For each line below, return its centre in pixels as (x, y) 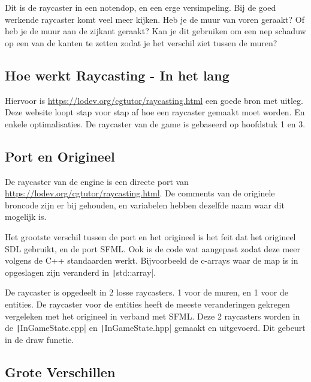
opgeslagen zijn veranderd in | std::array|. (81, 272)
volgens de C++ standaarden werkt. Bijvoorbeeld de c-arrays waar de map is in (152, 260)
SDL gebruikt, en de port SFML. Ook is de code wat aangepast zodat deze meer (153, 248)
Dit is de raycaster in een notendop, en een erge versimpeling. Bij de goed (141, 7)
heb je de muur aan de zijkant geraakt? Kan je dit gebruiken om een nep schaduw (155, 31)
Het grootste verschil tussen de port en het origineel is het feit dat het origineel (150, 236)
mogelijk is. (26, 217)
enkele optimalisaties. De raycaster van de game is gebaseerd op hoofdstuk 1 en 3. (155, 123)
